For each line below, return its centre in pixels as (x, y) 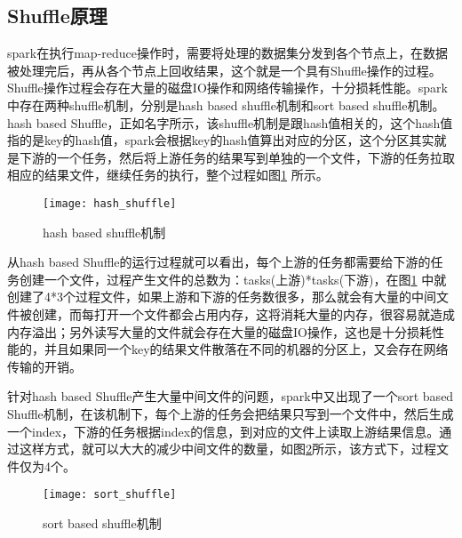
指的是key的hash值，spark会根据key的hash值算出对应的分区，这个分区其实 (221, 140)
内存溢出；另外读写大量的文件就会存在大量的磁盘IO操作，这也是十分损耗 (219, 331)
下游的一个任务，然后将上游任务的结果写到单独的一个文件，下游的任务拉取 (237, 157)
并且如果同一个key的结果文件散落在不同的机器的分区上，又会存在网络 (246, 349)
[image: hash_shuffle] (110, 203)
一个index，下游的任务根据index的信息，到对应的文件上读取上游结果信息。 (223, 431)
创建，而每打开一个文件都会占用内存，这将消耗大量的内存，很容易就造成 (243, 313)
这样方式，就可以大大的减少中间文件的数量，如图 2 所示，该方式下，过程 (227, 449)
